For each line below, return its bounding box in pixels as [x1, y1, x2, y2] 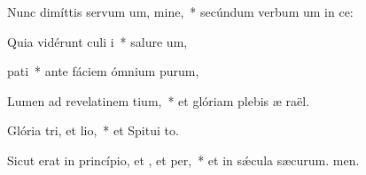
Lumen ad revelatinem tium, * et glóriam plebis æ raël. [7, 91, 310, 110]
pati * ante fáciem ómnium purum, [7, 62, 199, 80]
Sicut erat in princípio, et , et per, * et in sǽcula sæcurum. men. [7, 150, 360, 169]
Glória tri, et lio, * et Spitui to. [7, 121, 179, 140]
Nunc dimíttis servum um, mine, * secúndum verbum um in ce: [7, 3, 354, 20]
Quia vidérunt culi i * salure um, [7, 32, 188, 50]
